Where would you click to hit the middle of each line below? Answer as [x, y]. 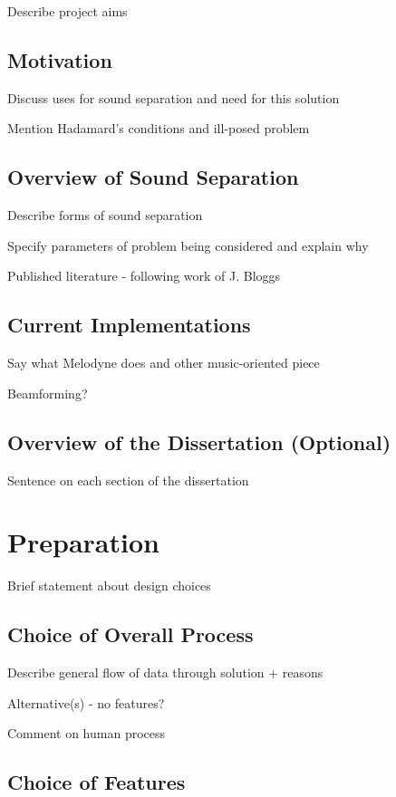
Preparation [83, 542]
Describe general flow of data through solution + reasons [165, 672]
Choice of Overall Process [130, 634]
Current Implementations [129, 325]
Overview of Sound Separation [153, 177]
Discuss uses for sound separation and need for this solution [174, 97]
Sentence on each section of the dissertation [128, 480]
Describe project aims [68, 11]
